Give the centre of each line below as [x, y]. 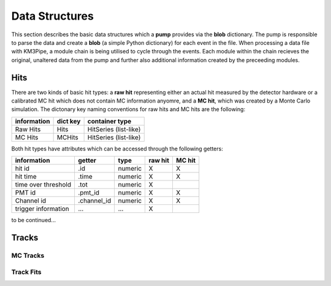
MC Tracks [28, 255]
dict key [69, 121]
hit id [22, 169]
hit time [26, 177]
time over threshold [43, 185]
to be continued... [34, 220]
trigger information [42, 209]
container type [109, 121]
